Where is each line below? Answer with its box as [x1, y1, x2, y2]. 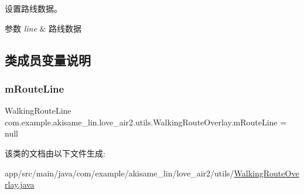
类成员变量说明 [5, 50, 91, 69]
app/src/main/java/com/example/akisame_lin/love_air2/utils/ [5, 166, 234, 179]
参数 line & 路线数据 [5, 22, 82, 34]
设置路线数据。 [5, 2, 62, 14]
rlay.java [5, 178, 35, 190]
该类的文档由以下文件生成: [5, 147, 105, 159]
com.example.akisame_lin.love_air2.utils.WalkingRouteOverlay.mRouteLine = [5, 115, 287, 128]
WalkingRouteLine [5, 104, 71, 117]
